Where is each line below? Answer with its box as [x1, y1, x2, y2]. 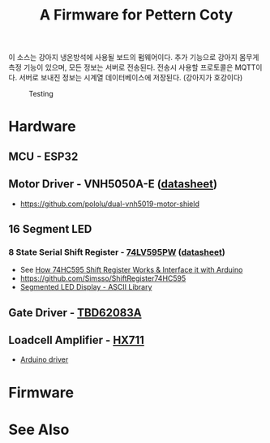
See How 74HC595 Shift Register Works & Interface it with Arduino [19, 265, 243, 275]
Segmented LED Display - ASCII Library [19, 282, 152, 292]
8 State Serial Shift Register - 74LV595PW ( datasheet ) [8, 246, 225, 257]
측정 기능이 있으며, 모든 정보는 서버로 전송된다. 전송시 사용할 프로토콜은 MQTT [8, 62, 256, 72]
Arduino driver [19, 355, 69, 364]
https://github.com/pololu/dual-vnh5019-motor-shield [19, 199, 200, 209]
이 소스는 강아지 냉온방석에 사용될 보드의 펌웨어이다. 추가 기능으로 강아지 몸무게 [8, 53, 259, 62]
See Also [8, 420, 70, 439]
